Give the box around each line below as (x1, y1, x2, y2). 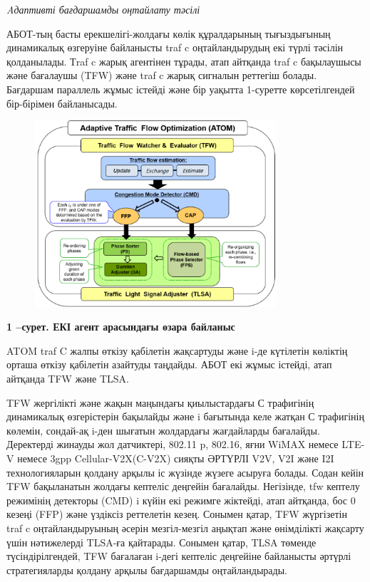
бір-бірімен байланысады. (6, 95, 118, 110)
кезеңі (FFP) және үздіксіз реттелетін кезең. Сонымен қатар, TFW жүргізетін (6, 506, 347, 521)
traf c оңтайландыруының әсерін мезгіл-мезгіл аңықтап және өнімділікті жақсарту (6, 520, 364, 535)
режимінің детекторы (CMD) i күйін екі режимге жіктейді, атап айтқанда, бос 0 (6, 492, 356, 507)
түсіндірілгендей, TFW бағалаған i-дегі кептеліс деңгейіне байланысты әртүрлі (6, 549, 351, 563)
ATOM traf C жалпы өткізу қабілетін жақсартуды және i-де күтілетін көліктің (6, 343, 348, 358)
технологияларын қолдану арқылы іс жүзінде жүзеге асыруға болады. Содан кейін (6, 464, 364, 479)
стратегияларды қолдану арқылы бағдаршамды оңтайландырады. (6, 562, 287, 577)
